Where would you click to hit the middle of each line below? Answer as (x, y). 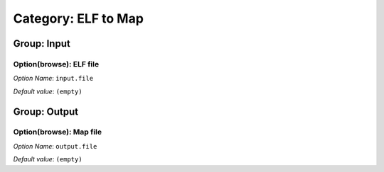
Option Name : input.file (53, 79)
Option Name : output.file (55, 146)
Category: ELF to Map (78, 18)
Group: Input (42, 44)
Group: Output (46, 111)
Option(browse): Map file (58, 132)
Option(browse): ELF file (56, 64)
